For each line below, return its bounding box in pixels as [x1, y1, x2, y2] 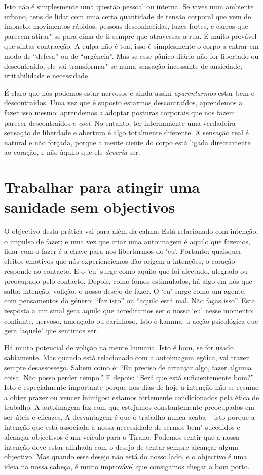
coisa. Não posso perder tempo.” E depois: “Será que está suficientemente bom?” [4, 372, 254, 382]
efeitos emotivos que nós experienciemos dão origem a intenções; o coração [4, 256, 235, 266]
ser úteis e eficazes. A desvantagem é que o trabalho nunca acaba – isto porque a [4, 411, 255, 422]
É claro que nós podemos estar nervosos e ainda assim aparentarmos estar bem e [4, 87, 254, 98]
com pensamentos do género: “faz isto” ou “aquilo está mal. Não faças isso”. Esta [4, 295, 255, 306]
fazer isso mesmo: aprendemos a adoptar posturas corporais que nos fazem [4, 107, 235, 117]
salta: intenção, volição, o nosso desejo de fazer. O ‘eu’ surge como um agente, [4, 285, 246, 296]
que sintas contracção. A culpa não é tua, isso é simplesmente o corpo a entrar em [4, 41, 259, 51]
